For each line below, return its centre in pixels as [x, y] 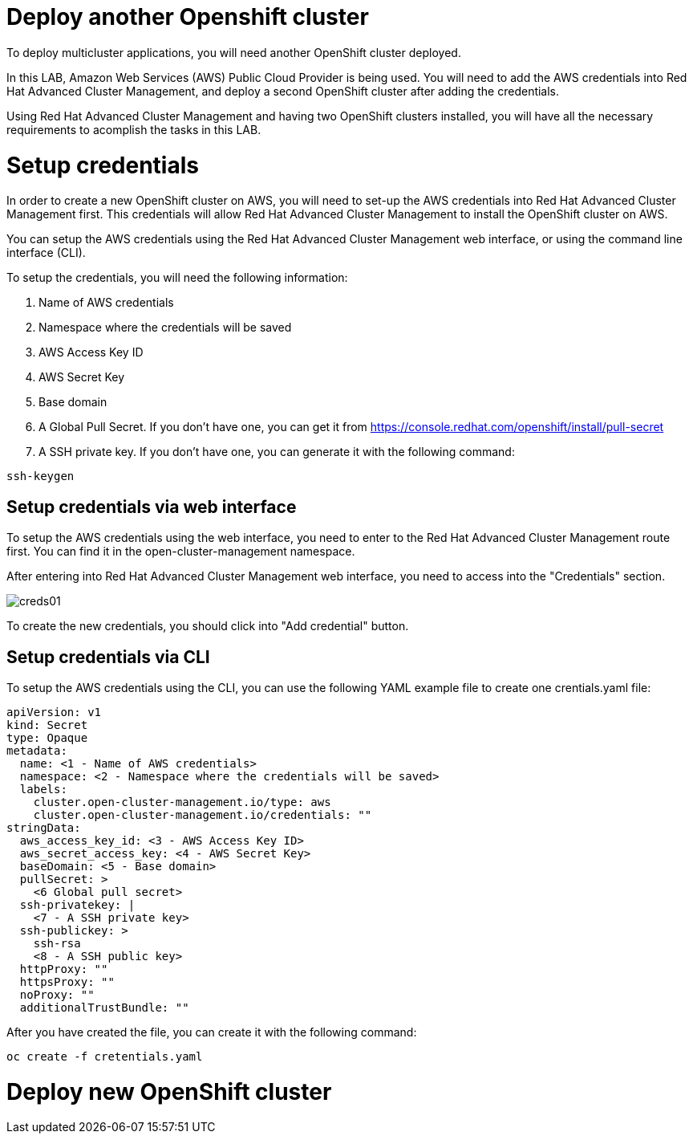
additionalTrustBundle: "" [104, 1007]
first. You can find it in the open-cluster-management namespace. [181, 552]
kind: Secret [47, 725]
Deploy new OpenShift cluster [169, 1091]
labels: [43, 789]
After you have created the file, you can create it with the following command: [212, 1032]
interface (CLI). [46, 253]
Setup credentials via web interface [152, 507]
